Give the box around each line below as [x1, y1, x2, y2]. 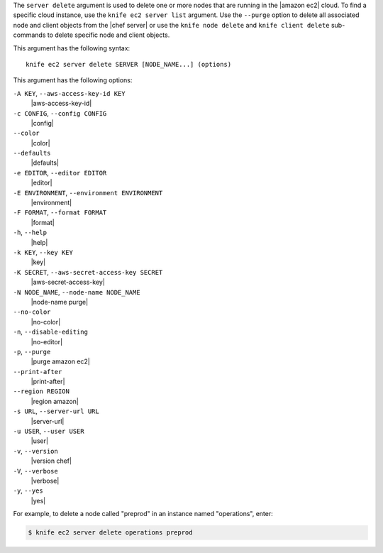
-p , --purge [13, 347, 51, 356]
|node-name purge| [30, 297, 89, 306]
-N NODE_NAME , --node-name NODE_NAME [13, 288, 141, 296]
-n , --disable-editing [13, 327, 89, 336]
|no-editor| [30, 337, 63, 346]
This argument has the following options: [13, 76, 133, 84]
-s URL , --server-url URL [13, 407, 99, 415]
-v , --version [13, 447, 58, 455]
